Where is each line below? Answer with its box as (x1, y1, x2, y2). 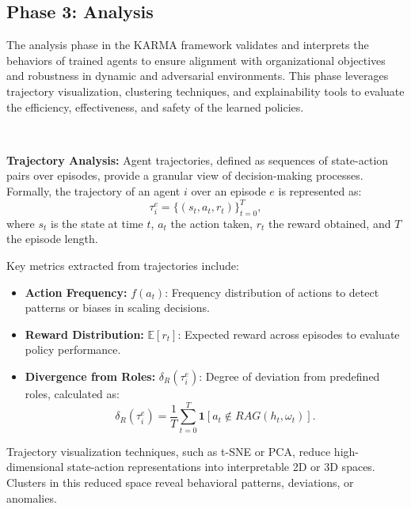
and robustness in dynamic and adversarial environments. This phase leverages (6, 67, 389, 84)
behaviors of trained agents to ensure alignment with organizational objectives (6, 51, 386, 68)
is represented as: (278, 182, 362, 199)
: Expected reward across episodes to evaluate (177, 325, 400, 342)
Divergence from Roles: (25, 368, 156, 384)
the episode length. (6, 230, 98, 247)
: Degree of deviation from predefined (199, 368, 380, 384)
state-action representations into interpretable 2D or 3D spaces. (67, 458, 375, 475)
